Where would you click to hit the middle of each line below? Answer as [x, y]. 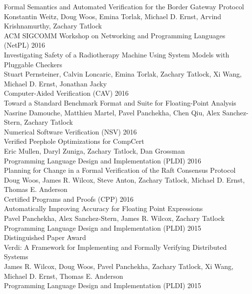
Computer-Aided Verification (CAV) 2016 [66, 93]
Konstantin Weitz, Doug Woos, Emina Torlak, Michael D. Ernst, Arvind [113, 16]
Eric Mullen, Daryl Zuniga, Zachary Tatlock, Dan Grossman [94, 150]
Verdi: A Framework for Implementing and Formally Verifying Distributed [115, 247]
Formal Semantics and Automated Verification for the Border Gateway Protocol [124, 6]
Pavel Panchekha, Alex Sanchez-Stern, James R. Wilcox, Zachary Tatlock [114, 218]
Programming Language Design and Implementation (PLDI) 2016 [103, 160]
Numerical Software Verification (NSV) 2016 [70, 131]
